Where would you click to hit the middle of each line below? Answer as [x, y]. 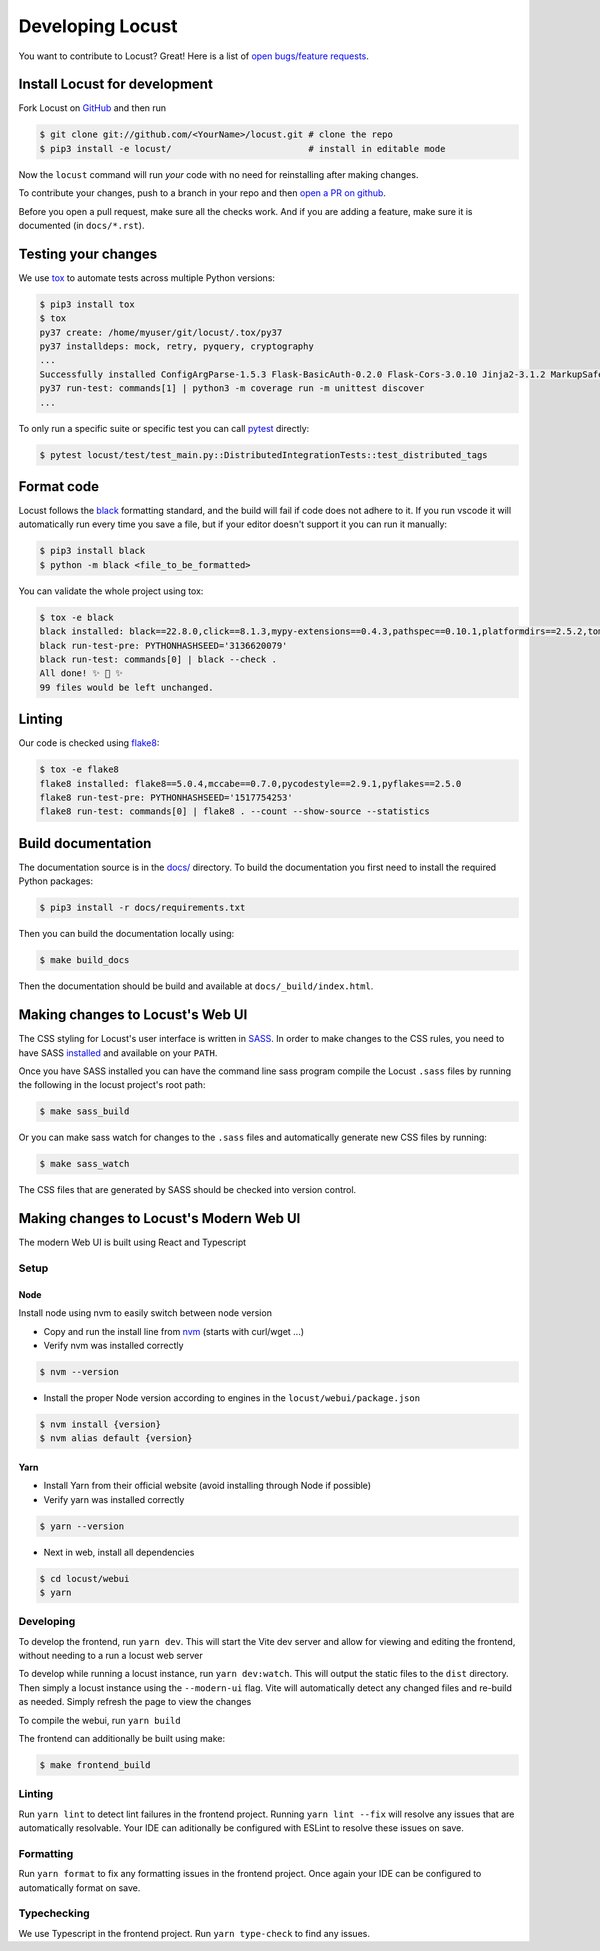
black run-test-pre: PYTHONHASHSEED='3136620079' [163, 645]
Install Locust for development [116, 84]
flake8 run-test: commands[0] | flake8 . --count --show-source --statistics [234, 811]
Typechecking [54, 1913]
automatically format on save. [79, 1887]
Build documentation [85, 843]
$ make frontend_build [95, 1765]
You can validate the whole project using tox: [111, 591]
